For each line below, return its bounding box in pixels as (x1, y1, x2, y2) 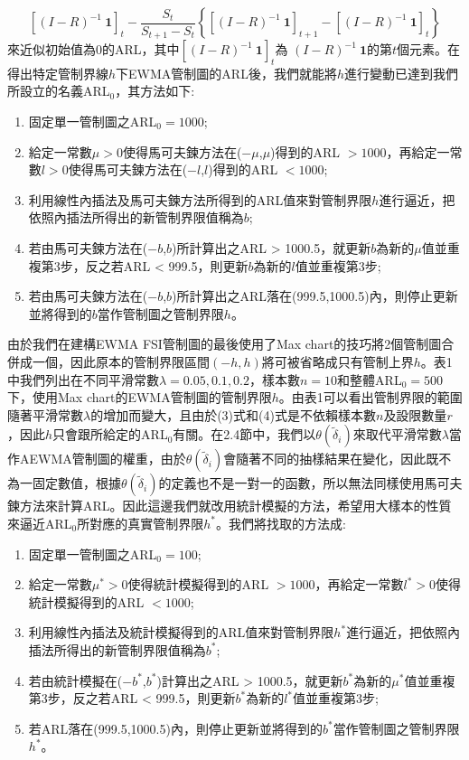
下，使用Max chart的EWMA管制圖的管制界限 (7, 388, 272, 407)
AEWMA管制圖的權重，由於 (19, 449, 186, 468)
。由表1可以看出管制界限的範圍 (278, 388, 463, 407)
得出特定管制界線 (7, 63, 108, 82)
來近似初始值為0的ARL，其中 (7, 40, 180, 59)
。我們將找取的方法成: (216, 513, 346, 532)
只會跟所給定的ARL (52, 425, 168, 444)
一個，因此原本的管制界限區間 (32, 352, 210, 371)
